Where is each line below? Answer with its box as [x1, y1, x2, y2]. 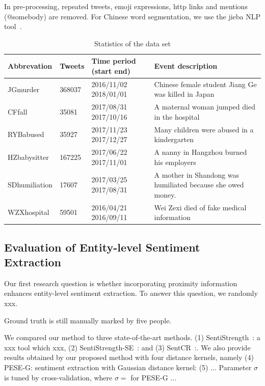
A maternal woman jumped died [154, 101, 255, 112]
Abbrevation [8, 61, 52, 71]
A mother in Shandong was [154, 169, 240, 180]
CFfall [8, 106, 28, 117]
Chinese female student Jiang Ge [154, 78, 257, 89]
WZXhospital [8, 207, 49, 217]
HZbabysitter [8, 151, 49, 162]
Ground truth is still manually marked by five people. [4, 315, 172, 325]
